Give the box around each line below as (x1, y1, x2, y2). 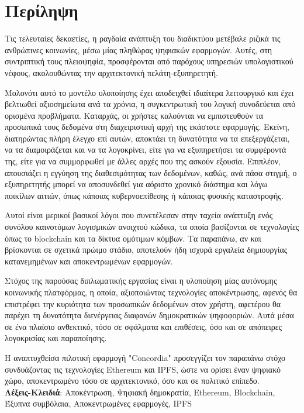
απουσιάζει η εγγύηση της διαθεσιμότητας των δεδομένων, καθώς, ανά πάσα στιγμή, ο (5, 166, 297, 178)
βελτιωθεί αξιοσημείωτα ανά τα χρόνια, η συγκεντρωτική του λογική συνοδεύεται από (5, 98, 296, 110)
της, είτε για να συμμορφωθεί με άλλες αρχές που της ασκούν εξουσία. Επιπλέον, (5, 155, 281, 167)
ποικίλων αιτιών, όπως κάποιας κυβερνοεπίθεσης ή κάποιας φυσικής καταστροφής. (5, 189, 284, 201)
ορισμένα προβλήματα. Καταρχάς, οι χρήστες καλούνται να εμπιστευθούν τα (5, 109, 264, 121)
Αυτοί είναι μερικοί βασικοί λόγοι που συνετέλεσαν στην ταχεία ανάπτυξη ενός (5, 209, 273, 221)
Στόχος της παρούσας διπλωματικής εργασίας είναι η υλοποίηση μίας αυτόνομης (5, 274, 277, 287)
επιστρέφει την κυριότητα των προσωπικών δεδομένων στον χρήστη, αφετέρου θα (5, 297, 281, 309)
